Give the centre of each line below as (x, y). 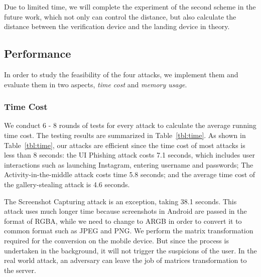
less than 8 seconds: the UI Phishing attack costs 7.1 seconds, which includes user (129, 155)
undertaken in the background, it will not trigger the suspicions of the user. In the (130, 250)
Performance (38, 53)
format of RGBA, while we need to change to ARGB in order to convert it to (123, 221)
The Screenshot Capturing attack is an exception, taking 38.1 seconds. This (120, 201)
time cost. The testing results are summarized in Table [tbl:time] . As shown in (125, 135)
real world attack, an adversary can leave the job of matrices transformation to (125, 260)
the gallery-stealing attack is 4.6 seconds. (67, 184)
